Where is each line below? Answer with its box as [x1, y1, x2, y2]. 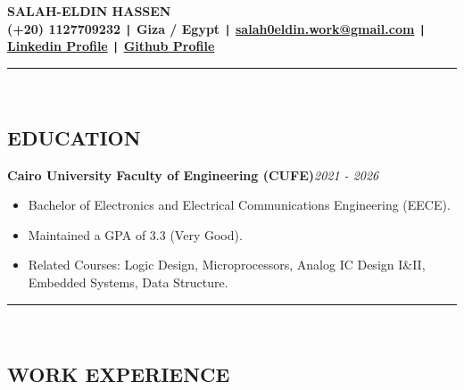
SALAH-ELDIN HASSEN [7, 2, 171, 20]
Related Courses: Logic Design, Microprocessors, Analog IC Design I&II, [28, 255, 426, 274]
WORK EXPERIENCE [7, 360, 230, 387]
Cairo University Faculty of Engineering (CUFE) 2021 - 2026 [7, 165, 379, 184]
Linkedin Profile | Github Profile [7, 37, 215, 55]
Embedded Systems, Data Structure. [28, 273, 228, 292]
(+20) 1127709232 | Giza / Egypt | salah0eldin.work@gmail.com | [7, 19, 426, 37]
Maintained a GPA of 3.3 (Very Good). [28, 225, 243, 244]
